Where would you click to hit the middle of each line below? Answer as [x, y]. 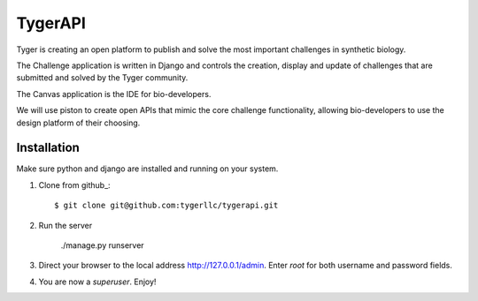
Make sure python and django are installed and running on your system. [147, 169]
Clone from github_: [74, 184]
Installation [48, 148]
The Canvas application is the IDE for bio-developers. [114, 94]
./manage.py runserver [103, 245]
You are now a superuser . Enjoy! [97, 282]
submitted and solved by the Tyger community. [102, 78]
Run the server [66, 225]
